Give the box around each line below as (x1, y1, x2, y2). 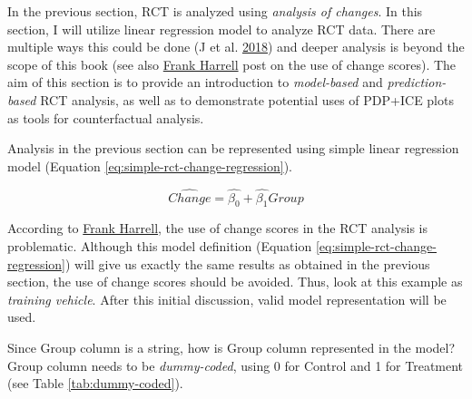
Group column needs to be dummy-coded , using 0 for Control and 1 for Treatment (7, 355, 464, 375)
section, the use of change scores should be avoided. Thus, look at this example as (7, 272, 463, 291)
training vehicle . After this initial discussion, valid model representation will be (7, 289, 447, 308)
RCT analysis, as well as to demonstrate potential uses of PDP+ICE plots (40, 90, 454, 109)
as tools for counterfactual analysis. (7, 108, 204, 127)
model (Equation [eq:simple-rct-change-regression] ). (7, 156, 293, 175)
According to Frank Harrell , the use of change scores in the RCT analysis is (7, 219, 428, 238)
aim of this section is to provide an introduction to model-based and (7, 73, 383, 92)
